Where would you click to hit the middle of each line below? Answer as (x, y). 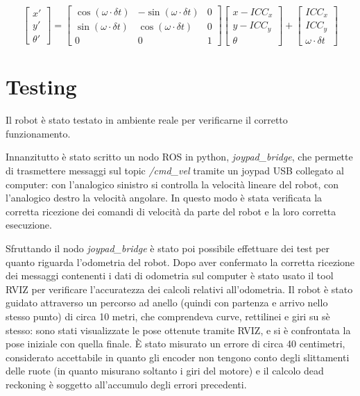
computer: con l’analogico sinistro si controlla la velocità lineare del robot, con (172, 184)
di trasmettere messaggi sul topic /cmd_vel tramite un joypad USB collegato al (175, 170)
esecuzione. (29, 225)
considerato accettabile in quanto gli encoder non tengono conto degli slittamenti (178, 357)
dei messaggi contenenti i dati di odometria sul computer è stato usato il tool (170, 275)
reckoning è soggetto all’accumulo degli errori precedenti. (126, 384)
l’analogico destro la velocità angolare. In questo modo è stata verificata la (164, 198)
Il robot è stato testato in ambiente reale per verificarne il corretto (147, 120)
